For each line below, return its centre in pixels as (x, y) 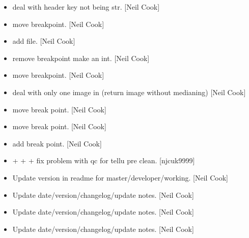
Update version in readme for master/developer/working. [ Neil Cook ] (120, 177)
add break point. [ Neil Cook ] (57, 143)
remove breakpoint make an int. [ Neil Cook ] (81, 58)
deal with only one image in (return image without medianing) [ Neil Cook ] (129, 92)
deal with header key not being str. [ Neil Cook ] (86, 7)
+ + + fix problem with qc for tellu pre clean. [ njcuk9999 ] (104, 160)
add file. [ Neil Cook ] (44, 41)
